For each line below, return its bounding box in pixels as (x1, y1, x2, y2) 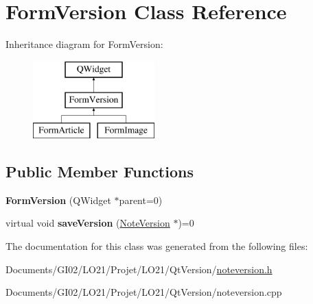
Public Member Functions (5, 161, 194, 182)
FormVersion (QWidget (5, 192, 111, 207)
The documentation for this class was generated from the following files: (5, 239, 308, 253)
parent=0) (119, 192, 163, 207)
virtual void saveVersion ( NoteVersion (5, 216, 170, 230)
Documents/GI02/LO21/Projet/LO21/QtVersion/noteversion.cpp (5, 285, 282, 299)
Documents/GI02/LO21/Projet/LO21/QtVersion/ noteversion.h (5, 262, 273, 276)
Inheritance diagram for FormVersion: (5, 37, 163, 51)
